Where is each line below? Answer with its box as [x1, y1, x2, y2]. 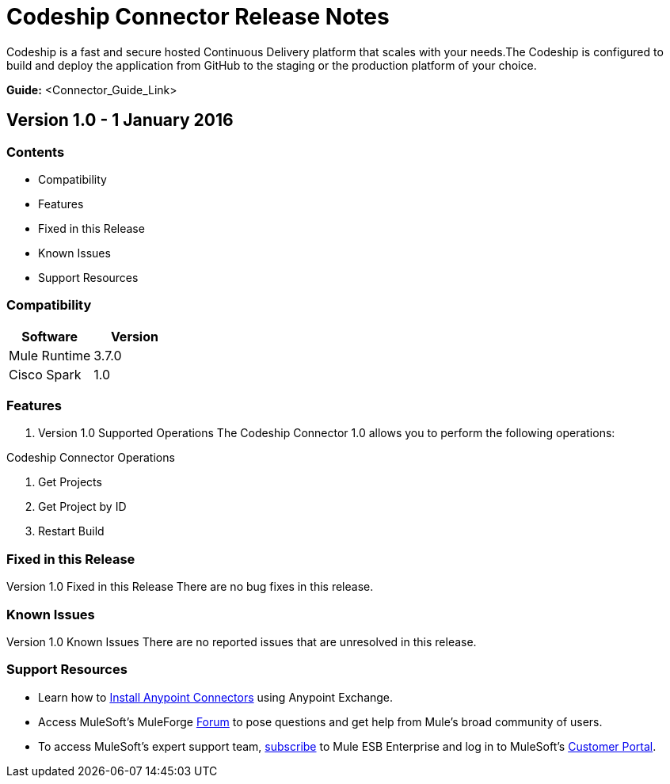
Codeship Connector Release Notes [6, 3, 390, 30]
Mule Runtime [9, 347, 91, 363]
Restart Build [38, 524, 105, 539]
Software [21, 328, 78, 344]
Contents [6, 143, 65, 160]
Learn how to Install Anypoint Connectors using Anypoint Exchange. [38, 690, 394, 704]
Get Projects [38, 475, 102, 489]
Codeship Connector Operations [6, 451, 175, 465]
